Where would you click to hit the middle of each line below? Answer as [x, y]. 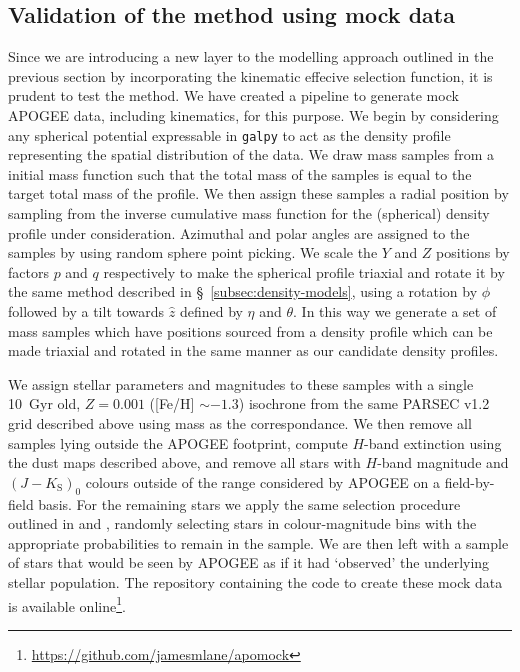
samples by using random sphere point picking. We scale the [193, 252]
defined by [211, 310]
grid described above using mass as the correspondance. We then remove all [240, 422]
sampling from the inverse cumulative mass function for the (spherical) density [249, 213]
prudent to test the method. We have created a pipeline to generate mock [233, 95]
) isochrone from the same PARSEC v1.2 [364, 403]
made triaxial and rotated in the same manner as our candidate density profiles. [253, 350]
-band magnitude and [443, 462]
